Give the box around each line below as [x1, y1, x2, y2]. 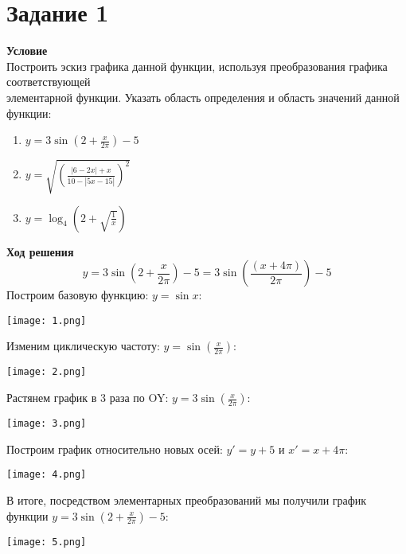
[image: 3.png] [6, 418, 87, 430]
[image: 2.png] [6, 366, 87, 378]
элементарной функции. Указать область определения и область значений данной [6, 88, 400, 105]
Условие [6, 42, 48, 59]
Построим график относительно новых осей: [6, 440, 223, 457]
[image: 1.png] [6, 314, 87, 326]
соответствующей [6, 73, 91, 90]
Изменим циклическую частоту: [6, 337, 160, 354]
